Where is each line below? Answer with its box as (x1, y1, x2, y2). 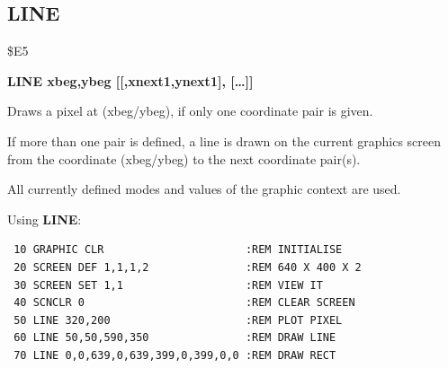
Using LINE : (7, 209, 82, 228)
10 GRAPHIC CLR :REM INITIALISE (13, 243, 343, 257)
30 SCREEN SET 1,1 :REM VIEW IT (13, 278, 323, 292)
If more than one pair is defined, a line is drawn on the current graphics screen (7, 131, 442, 150)
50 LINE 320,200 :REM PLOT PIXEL (13, 313, 343, 327)
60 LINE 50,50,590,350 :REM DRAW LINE (13, 331, 336, 345)
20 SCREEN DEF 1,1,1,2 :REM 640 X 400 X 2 (13, 260, 362, 274)
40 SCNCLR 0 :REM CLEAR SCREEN (13, 296, 355, 310)
